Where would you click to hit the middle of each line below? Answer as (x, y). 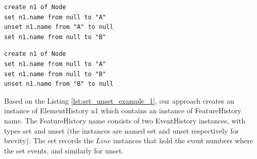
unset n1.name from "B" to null (59, 84)
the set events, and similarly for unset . (64, 150)
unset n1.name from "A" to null (59, 27)
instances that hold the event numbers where (183, 140)
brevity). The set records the (49, 140)
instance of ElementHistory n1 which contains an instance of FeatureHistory (123, 110)
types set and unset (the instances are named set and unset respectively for (122, 130)
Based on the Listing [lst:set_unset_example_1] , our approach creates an (119, 100)
